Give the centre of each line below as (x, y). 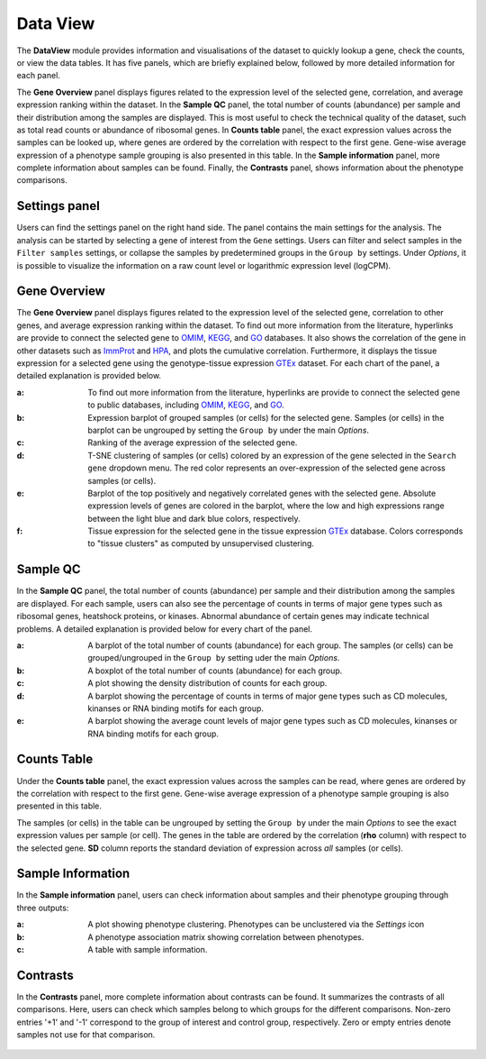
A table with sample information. (148, 949)
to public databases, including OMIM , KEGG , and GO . (186, 405)
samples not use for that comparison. (86, 1035)
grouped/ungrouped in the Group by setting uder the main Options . (214, 658)
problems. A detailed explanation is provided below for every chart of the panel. (165, 629)
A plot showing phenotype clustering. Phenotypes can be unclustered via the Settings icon (256, 925)
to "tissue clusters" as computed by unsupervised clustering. (201, 543)
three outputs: (43, 908)
